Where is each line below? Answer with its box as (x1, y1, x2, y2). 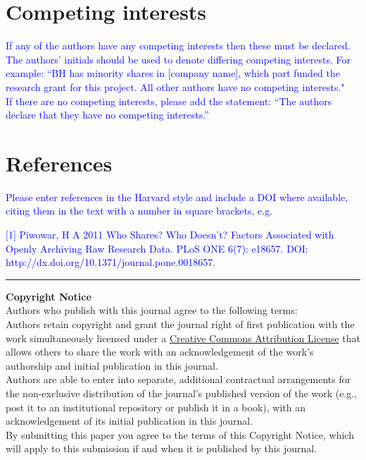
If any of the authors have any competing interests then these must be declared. (6, 38, 351, 53)
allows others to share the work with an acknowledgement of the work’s (6, 344, 314, 359)
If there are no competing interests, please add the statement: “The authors (6, 93, 332, 108)
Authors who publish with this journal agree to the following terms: (6, 303, 298, 317)
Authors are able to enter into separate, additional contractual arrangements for (6, 372, 351, 387)
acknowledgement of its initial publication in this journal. (6, 413, 253, 428)
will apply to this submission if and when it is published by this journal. (6, 441, 317, 456)
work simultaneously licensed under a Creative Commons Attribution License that (6, 330, 360, 345)
